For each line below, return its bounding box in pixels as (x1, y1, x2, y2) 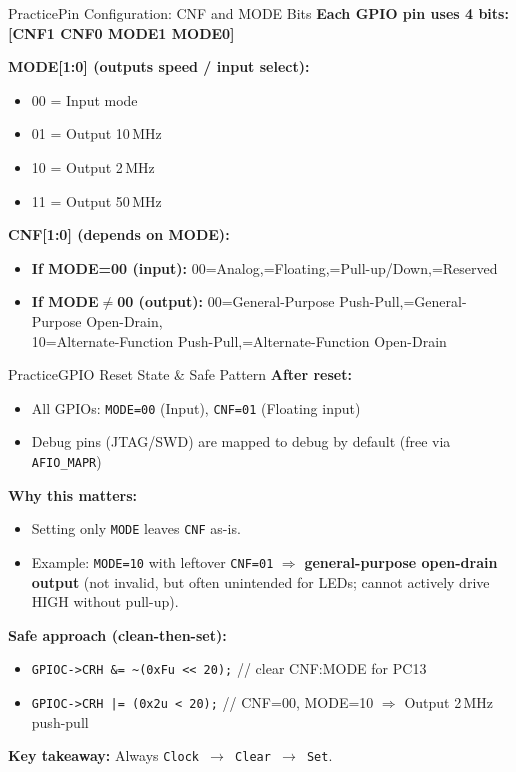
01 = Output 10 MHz (31, 123, 162, 144)
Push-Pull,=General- (339, 291, 467, 312)
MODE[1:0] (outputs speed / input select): (8, 56, 310, 77)
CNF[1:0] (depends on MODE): (8, 224, 230, 245)
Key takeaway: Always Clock (8, 745, 200, 766)
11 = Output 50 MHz (31, 190, 162, 211)
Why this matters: (8, 484, 137, 505)
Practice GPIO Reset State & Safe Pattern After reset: (8, 364, 352, 385)
